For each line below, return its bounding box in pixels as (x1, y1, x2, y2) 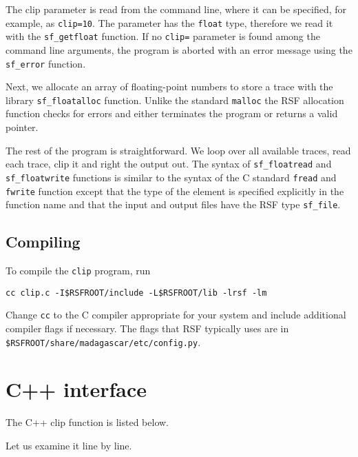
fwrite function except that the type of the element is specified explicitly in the (6, 183, 344, 198)
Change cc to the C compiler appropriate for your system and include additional (6, 307, 346, 322)
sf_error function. (6, 56, 86, 70)
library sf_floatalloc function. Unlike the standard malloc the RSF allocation (6, 92, 344, 107)
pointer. (6, 120, 39, 134)
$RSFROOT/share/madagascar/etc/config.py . (6, 334, 201, 349)
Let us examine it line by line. (6, 438, 132, 452)
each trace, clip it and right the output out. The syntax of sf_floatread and (6, 156, 332, 171)
